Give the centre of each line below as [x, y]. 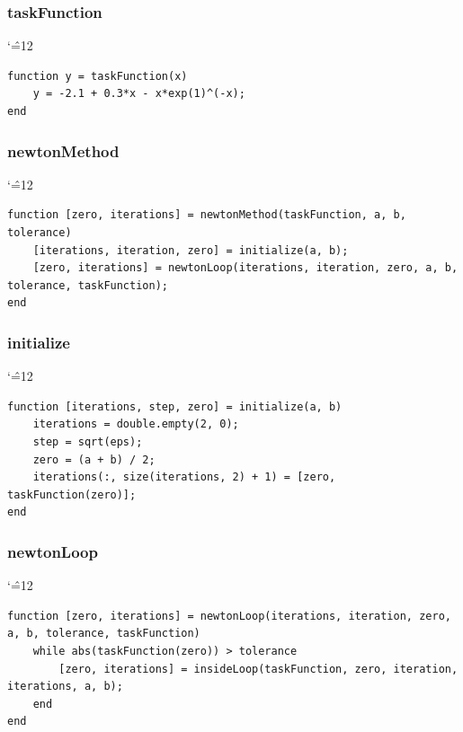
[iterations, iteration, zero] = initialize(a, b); [191, 250]
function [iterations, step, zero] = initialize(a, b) [175, 406]
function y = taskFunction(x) [98, 76]
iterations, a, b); [65, 687]
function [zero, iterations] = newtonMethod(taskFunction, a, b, [207, 215]
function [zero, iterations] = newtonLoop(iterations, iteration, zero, [229, 616]
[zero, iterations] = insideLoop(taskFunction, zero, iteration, [258, 669]
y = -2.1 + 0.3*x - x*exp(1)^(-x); [139, 94]
